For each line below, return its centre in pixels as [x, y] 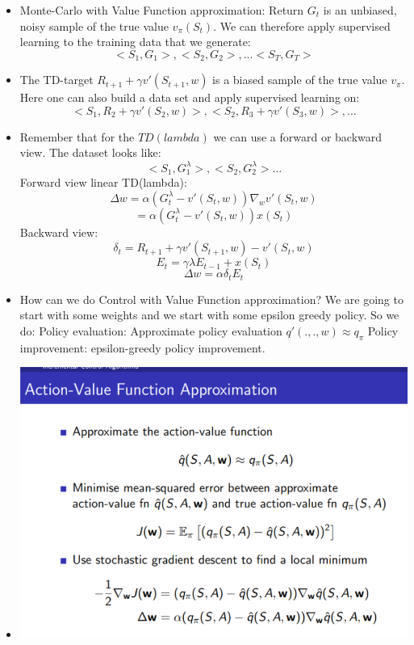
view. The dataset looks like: [90, 152]
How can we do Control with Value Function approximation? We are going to [211, 299]
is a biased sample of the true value [300, 80]
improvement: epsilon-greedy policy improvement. [142, 347]
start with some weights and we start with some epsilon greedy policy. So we [209, 315]
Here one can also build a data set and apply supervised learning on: [190, 97]
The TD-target [56, 80]
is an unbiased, [360, 10]
